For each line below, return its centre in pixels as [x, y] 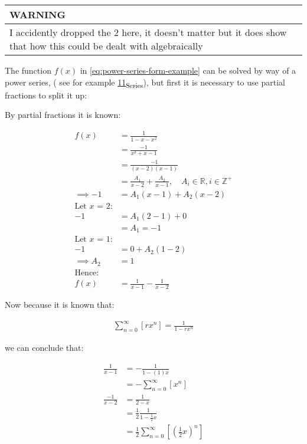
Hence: [87, 273]
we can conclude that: [44, 348]
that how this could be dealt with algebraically [106, 46]
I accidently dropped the [60, 32]
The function [28, 70]
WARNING [37, 14]
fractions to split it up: [46, 95]
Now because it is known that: [60, 305]
